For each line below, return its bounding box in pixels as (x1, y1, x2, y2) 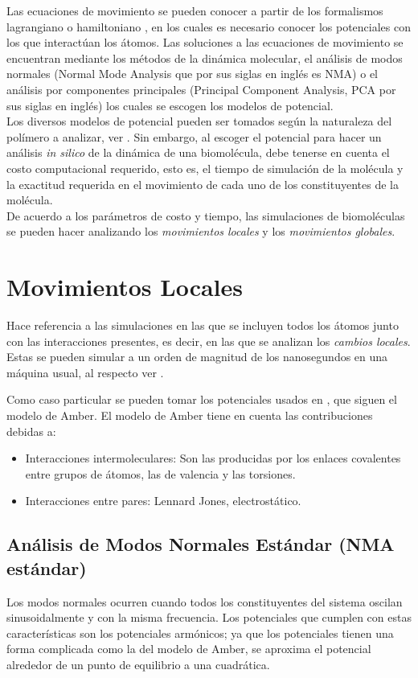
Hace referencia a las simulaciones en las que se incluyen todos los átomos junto (6, 317, 399, 334)
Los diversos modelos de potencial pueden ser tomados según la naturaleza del (6, 113, 392, 129)
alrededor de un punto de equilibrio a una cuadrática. (6, 655, 270, 672)
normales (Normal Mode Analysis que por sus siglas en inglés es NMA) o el (6, 65, 378, 82)
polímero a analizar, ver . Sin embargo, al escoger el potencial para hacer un (6, 128, 382, 145)
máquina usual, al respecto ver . (6, 364, 164, 380)
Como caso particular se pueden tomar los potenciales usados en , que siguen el (6, 391, 397, 408)
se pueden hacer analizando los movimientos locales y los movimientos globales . (6, 223, 395, 240)
